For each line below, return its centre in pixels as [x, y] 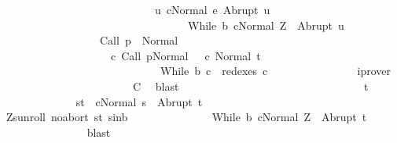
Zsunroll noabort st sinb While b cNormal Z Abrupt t [186, 117]
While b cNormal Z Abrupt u [266, 25]
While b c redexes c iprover [276, 71]
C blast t [250, 86]
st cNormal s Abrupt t [139, 101]
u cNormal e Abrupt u [212, 9]
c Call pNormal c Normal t [186, 55]
